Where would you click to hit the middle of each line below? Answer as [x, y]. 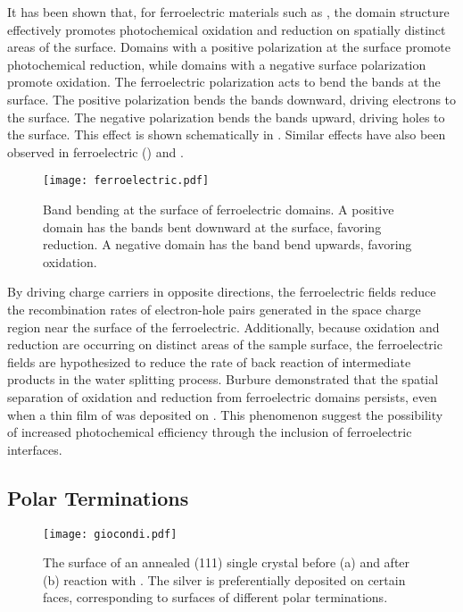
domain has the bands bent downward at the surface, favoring [212, 226]
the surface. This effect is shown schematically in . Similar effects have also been [227, 134]
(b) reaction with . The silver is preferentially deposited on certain [224, 579]
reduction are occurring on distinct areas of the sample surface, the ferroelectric [225, 344]
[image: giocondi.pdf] [110, 534]
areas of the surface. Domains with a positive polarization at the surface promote [229, 47]
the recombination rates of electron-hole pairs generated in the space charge [214, 309]
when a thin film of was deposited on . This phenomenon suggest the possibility [225, 414]
